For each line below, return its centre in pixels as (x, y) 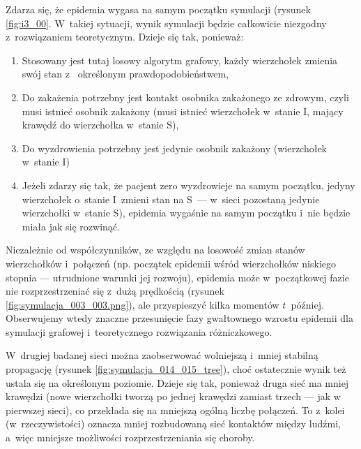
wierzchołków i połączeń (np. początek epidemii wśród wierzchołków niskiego (171, 263)
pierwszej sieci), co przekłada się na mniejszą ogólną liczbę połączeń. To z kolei (175, 410)
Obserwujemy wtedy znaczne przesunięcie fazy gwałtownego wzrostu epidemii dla (179, 318)
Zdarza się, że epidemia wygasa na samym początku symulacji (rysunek (158, 9)
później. (307, 304)
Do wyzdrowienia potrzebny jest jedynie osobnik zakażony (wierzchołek (175, 148)
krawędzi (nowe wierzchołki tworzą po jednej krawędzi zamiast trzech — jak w (173, 396)
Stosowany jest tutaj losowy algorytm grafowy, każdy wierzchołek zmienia (180, 60)
